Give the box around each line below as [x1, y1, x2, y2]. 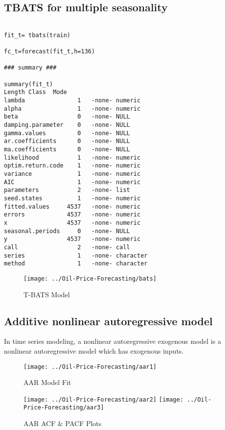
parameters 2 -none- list [4, 187, 130, 194]
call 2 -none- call [4, 243, 130, 251]
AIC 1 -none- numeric [4, 178, 141, 186]
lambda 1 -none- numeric [4, 97, 141, 104]
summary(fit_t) [4, 80, 53, 88]
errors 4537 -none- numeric [4, 211, 141, 218]
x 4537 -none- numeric [4, 219, 141, 226]
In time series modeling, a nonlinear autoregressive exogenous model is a [4, 336, 221, 346]
